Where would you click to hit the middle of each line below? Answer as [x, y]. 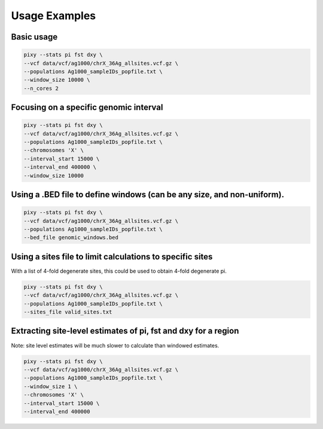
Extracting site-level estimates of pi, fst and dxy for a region [125, 331]
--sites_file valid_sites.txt [68, 312]
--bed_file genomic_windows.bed [71, 238]
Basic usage [34, 37]
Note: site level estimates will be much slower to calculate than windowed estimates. [115, 345]
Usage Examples [54, 16]
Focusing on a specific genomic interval [87, 108]
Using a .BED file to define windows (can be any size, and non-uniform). [147, 195]
